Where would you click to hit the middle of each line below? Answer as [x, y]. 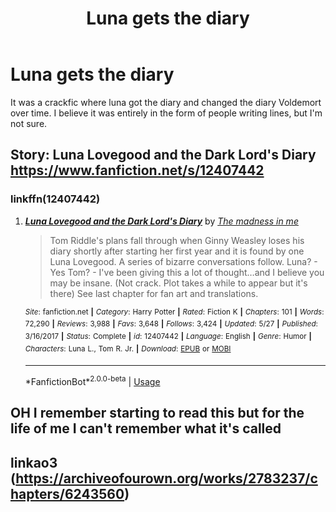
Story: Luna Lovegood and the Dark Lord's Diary [163, 155]
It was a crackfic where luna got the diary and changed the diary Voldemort [166, 102]
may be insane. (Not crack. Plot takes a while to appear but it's [178, 283]
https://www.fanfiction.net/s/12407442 [137, 170]
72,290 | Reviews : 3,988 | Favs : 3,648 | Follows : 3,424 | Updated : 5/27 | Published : [171, 324]
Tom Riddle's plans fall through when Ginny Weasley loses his [177, 240]
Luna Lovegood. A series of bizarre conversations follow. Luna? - [183, 261]
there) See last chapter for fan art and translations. [154, 293]
